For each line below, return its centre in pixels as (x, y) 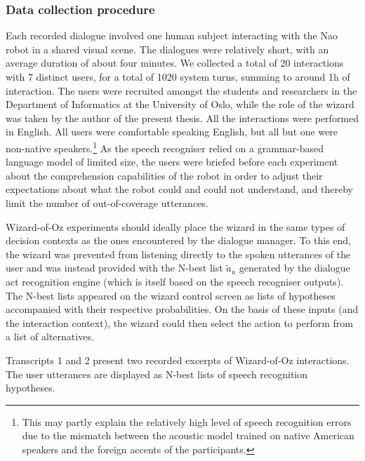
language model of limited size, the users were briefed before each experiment (172, 162)
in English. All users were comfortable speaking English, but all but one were (172, 132)
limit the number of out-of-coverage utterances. (107, 203)
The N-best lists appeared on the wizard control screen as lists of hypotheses (171, 295)
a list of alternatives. (50, 336)
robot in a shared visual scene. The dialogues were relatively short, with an (167, 49)
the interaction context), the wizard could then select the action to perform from (179, 322)
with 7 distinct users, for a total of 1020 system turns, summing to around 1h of (178, 76)
